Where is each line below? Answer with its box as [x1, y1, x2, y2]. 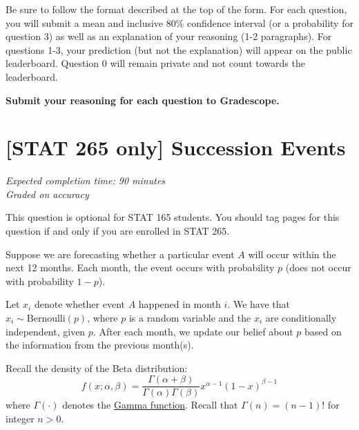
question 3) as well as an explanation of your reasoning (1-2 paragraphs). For [6, 29, 332, 43]
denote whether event [34, 297, 126, 311]
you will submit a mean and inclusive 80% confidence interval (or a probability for [6, 15, 353, 30]
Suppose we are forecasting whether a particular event [6, 246, 235, 261]
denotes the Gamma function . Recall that [62, 398, 238, 412]
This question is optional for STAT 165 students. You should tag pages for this [6, 210, 340, 224]
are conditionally [265, 311, 337, 325]
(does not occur [285, 260, 351, 275]
